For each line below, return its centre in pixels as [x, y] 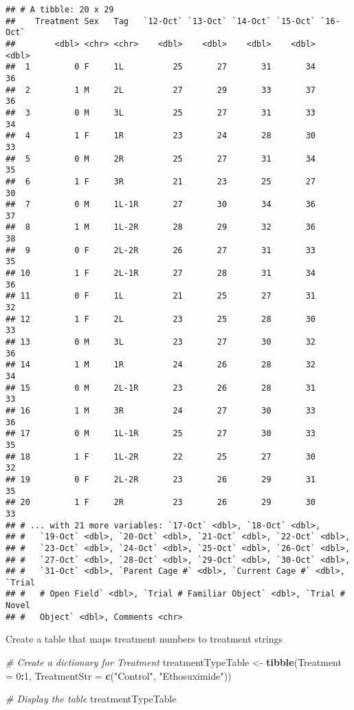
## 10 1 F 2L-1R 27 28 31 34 [161, 273]
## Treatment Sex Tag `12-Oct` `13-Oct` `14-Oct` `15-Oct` [161, 21]
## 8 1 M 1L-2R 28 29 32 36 [161, 227]
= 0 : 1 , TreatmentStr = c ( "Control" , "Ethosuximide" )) [119, 675]
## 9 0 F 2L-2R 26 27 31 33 [161, 250]
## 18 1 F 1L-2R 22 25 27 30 [161, 456]
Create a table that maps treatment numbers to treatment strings [144, 639]
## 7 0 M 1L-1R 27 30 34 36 [161, 205]
